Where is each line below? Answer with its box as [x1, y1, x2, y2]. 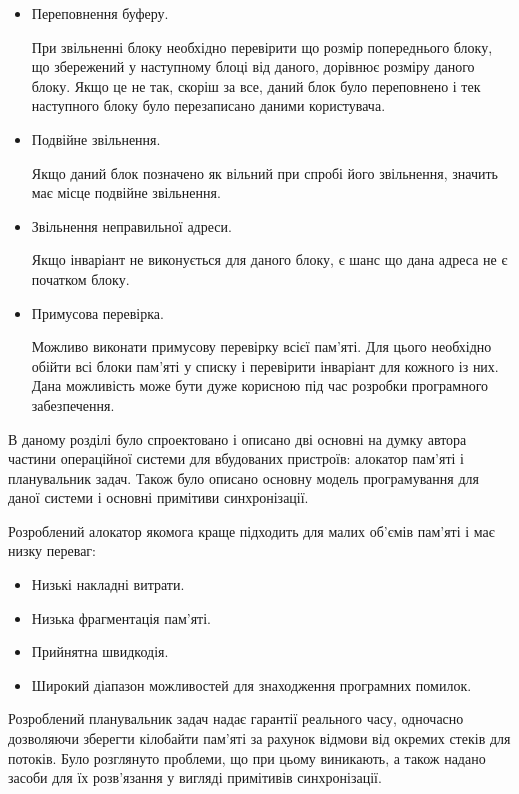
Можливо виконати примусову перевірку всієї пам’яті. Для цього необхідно [31, 336, 492, 357]
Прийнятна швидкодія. [31, 641, 169, 662]
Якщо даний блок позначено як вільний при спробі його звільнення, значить [31, 162, 498, 183]
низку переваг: [8, 540, 96, 561]
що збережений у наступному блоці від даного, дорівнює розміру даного [31, 56, 475, 77]
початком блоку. [31, 268, 130, 289]
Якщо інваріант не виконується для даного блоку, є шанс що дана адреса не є [31, 249, 508, 270]
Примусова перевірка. [31, 302, 164, 323]
